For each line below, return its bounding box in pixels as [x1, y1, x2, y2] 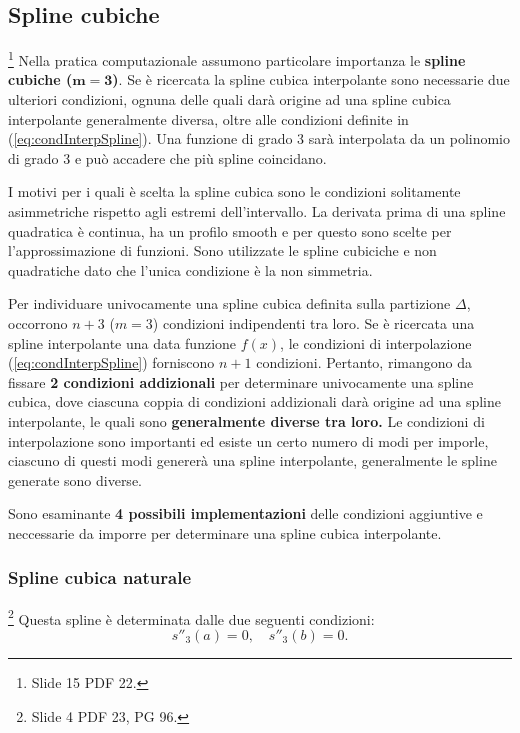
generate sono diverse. [8, 469, 142, 490]
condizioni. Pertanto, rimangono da [256, 352, 472, 373]
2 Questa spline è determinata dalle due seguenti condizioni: [8, 605, 375, 629]
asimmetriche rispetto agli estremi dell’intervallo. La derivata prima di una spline [8, 201, 506, 222]
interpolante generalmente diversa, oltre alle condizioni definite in [8, 108, 409, 129]
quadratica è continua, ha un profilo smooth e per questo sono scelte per [8, 220, 452, 241]
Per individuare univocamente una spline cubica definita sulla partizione [8, 293, 451, 314]
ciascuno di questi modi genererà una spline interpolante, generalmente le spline [8, 450, 497, 471]
